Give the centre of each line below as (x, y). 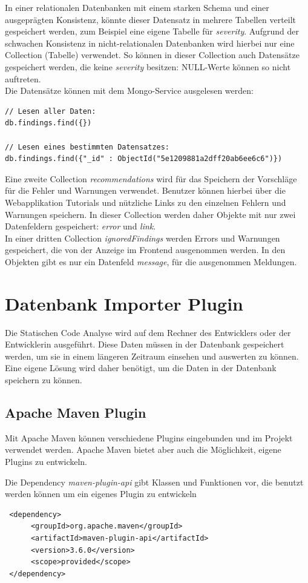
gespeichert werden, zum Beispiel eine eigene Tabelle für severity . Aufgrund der (152, 31)
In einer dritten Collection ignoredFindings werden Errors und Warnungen (143, 238)
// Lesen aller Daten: (51, 111)
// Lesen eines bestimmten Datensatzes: (87, 147)
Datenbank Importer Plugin (124, 303)
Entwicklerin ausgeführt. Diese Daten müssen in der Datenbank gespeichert (145, 344)
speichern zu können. (44, 379)
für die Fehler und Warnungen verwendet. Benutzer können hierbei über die (145, 190)
